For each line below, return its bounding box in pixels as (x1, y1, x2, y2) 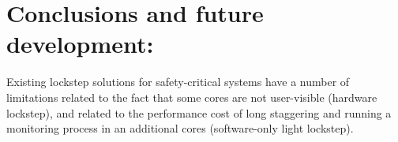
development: (6, 28, 154, 60)
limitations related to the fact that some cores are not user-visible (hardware (6, 88, 377, 105)
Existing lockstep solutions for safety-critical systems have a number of (6, 73, 350, 90)
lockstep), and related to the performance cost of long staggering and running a (6, 104, 392, 121)
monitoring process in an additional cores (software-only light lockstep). (6, 120, 354, 136)
